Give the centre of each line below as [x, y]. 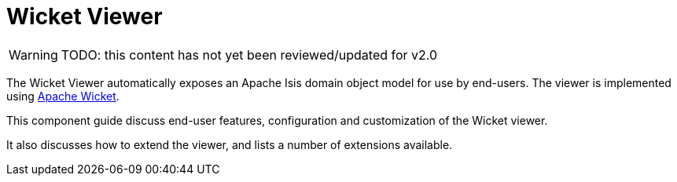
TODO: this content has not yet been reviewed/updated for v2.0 [249, 55]
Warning [33, 55]
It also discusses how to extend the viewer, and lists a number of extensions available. [230, 144]
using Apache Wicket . [63, 96]
